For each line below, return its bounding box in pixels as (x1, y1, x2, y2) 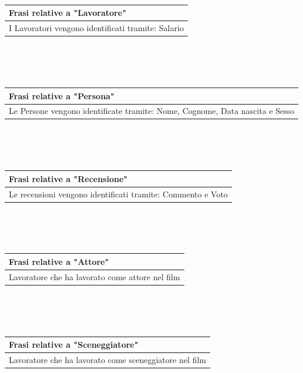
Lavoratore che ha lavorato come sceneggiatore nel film (9, 354, 206, 365)
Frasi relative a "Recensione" (9, 172, 128, 184)
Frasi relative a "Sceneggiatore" (9, 338, 139, 351)
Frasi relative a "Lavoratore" (9, 6, 126, 19)
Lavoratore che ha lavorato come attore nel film (9, 270, 180, 283)
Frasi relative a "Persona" (9, 89, 115, 102)
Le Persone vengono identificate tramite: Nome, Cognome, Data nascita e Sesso (9, 105, 295, 117)
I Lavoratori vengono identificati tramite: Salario (9, 22, 184, 34)
